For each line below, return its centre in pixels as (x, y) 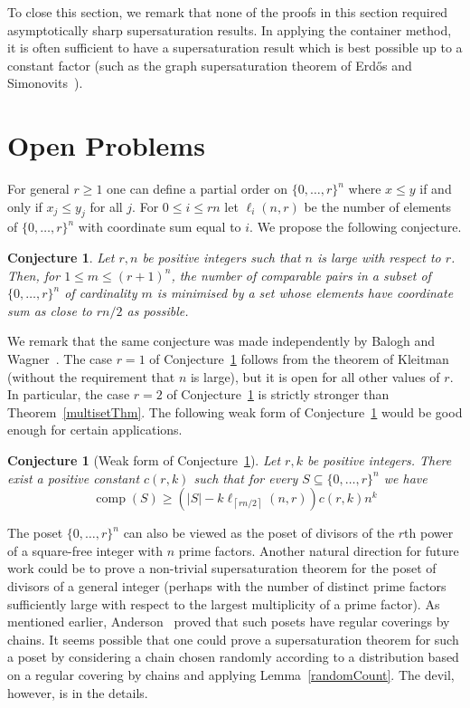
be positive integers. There (379, 460)
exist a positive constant (74, 478)
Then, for (34, 275)
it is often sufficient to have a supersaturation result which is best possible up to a (235, 48)
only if (25, 206)
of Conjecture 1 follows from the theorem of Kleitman (299, 359)
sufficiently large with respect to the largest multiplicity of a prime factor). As (224, 603)
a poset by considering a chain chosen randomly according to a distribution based (233, 657)
